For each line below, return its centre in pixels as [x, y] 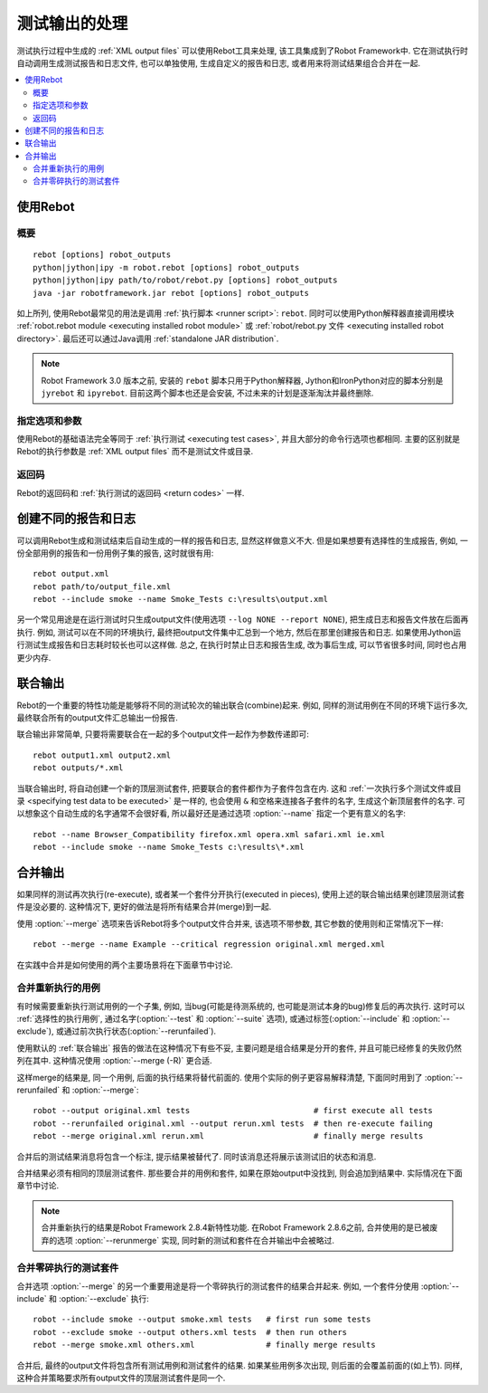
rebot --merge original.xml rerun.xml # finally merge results [228, 1136]
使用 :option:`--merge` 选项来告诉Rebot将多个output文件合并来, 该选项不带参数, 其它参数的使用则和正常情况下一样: [230, 923]
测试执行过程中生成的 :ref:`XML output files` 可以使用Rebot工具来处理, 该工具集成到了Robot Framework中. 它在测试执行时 [243, 51]
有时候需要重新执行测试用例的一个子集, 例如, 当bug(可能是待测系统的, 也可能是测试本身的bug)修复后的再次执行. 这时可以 [241, 1006]
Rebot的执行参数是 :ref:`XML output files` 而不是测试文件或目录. [135, 452]
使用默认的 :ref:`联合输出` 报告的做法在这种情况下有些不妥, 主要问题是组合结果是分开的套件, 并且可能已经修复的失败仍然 [239, 1048]
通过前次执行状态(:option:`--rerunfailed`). [140, 1031]
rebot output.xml [71, 574]
